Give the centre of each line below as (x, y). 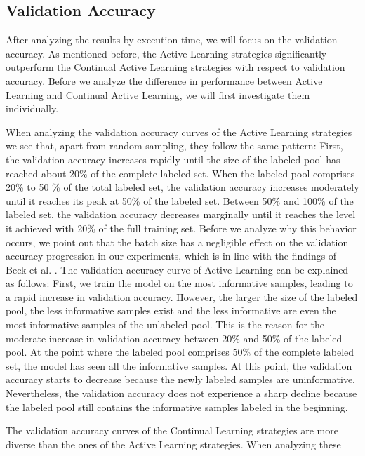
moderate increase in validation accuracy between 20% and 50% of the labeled (174, 338)
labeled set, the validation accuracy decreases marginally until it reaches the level (181, 214)
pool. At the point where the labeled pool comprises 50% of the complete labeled (180, 352)
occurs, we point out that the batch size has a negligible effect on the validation (177, 242)
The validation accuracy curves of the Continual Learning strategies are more (172, 430)
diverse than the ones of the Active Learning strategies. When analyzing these (173, 444)
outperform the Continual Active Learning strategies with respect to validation (175, 67)
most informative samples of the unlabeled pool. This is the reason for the (165, 324)
